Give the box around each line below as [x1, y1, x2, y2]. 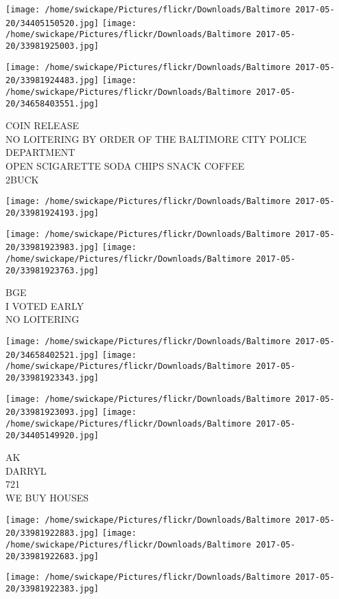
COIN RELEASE [5, 118, 80, 133]
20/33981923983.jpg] [5, 242, 100, 253]
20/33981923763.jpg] [5, 265, 100, 275]
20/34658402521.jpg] [5, 350, 100, 360]
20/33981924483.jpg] [5, 76, 100, 86]
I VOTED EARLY [5, 298, 84, 313]
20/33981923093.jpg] [5, 407, 100, 418]
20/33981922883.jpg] [5, 528, 100, 539]
